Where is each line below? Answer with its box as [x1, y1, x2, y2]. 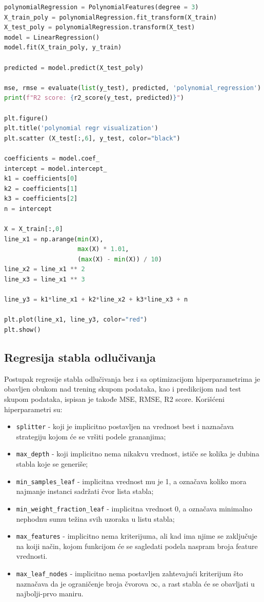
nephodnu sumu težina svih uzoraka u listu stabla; [16, 513, 175, 524]
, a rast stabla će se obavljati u [158, 578, 255, 589]
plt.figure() [4, 114, 48, 122]
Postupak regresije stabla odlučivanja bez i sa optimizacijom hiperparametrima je [4, 373, 260, 384]
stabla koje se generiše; [16, 458, 88, 469]
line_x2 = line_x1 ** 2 [4, 265, 85, 273]
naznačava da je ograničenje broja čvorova [16, 578, 149, 589]
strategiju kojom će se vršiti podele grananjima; [16, 431, 166, 441]
